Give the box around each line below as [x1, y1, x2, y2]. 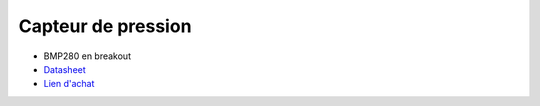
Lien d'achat [43, 78, 95, 90]
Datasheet [43, 63, 87, 75]
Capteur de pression [18, 15, 192, 37]
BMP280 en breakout [43, 50, 132, 62]
